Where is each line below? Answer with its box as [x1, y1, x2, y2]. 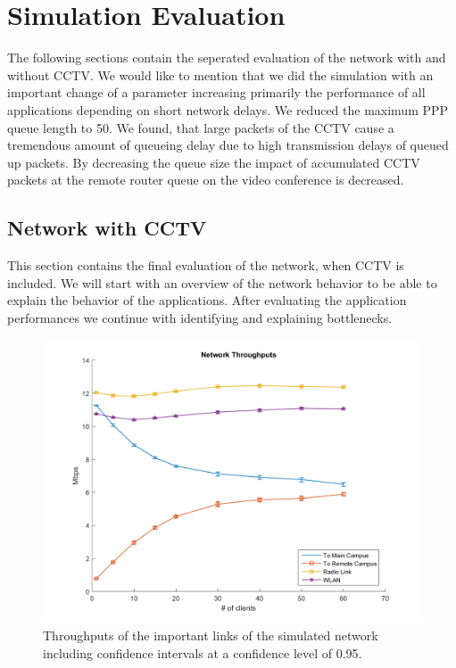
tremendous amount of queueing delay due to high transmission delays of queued [7, 136, 449, 154]
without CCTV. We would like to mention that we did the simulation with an [7, 65, 434, 84]
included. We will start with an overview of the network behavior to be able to [7, 273, 437, 292]
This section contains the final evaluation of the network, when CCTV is [7, 256, 404, 275]
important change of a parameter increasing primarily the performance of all [7, 83, 426, 102]
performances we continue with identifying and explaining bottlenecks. [7, 308, 393, 326]
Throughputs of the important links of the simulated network [43, 626, 378, 645]
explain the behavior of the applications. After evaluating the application [7, 291, 407, 309]
